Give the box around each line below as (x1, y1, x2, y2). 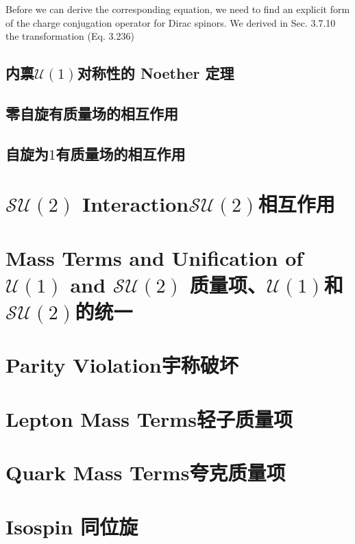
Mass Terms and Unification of (5, 243, 304, 271)
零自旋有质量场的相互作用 (5, 102, 178, 123)
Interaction (82, 190, 189, 218)
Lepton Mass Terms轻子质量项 (5, 404, 293, 432)
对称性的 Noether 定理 (77, 62, 234, 84)
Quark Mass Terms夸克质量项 (5, 458, 286, 486)
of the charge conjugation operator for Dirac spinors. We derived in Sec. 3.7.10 (5, 15, 336, 29)
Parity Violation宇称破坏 (5, 351, 238, 379)
